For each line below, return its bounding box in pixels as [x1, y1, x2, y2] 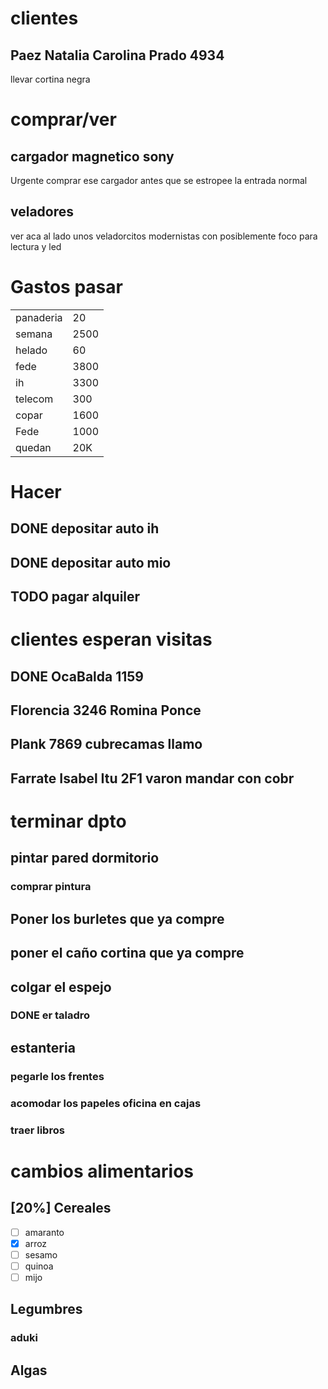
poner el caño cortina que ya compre [10, 945, 245, 962]
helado [15, 343, 48, 357]
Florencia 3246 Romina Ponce [10, 702, 202, 719]
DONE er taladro [10, 1008, 91, 1022]
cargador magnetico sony [10, 148, 175, 165]
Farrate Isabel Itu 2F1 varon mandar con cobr [10, 770, 295, 787]
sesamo [24, 1248, 58, 1261]
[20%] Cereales [10, 1200, 112, 1217]
